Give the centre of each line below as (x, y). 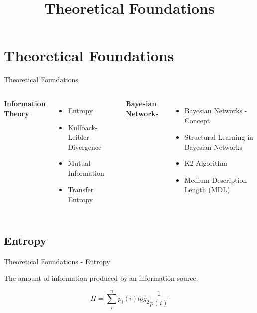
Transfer (81, 190)
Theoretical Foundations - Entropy (57, 261)
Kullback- (83, 127)
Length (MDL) (207, 190)
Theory (17, 113)
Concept (197, 120)
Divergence (85, 146)
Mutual (79, 163)
